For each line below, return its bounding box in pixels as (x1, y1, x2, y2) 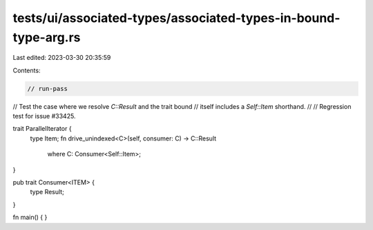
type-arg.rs (12, 30, 81, 45)
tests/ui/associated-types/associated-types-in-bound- (12, 10, 341, 25)
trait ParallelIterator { (12, 125, 72, 133)
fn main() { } (12, 213, 48, 222)
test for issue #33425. (12, 112, 76, 121)
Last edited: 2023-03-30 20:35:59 (12, 54, 111, 62)
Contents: (12, 66, 41, 74)
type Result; (30, 188, 65, 196)
